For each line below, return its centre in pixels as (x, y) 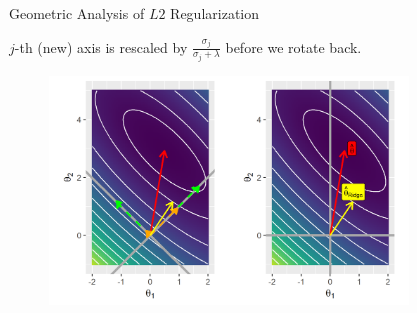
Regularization (215, 13)
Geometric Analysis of (77, 13)
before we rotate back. (293, 46)
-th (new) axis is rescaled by (101, 46)
